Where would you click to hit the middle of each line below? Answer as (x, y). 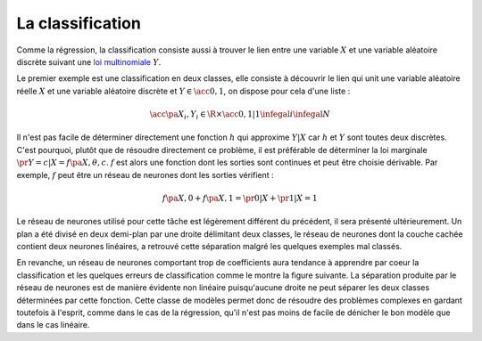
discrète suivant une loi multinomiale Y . (89, 61)
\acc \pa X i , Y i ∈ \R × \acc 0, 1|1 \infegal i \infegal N (240, 115)
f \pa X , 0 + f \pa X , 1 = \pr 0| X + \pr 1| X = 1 (240, 198)
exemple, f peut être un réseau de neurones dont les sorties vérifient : (145, 175)
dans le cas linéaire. (53, 325)
